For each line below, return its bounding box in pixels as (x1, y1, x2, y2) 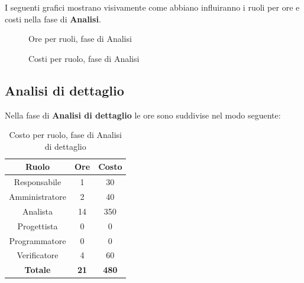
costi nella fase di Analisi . (5, 12, 101, 25)
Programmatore (9, 234, 66, 246)
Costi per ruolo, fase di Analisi (28, 52, 140, 64)
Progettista (17, 219, 58, 232)
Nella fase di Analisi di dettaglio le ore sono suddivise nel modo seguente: (5, 108, 281, 121)
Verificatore (17, 249, 59, 261)
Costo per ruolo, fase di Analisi (9, 129, 122, 141)
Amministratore (9, 190, 66, 203)
